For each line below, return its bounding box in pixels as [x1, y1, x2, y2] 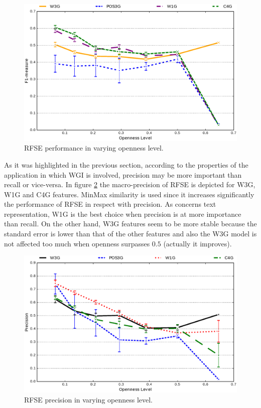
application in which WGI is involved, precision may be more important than [4, 169, 242, 180]
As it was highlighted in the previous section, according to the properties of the [4, 159, 248, 170]
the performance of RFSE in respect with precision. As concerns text [4, 199, 216, 209]
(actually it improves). [163, 238, 232, 248]
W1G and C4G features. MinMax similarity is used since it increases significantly [4, 189, 254, 199]
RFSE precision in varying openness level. [24, 394, 153, 404]
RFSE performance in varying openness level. [24, 143, 164, 153]
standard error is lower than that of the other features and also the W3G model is [4, 228, 257, 239]
